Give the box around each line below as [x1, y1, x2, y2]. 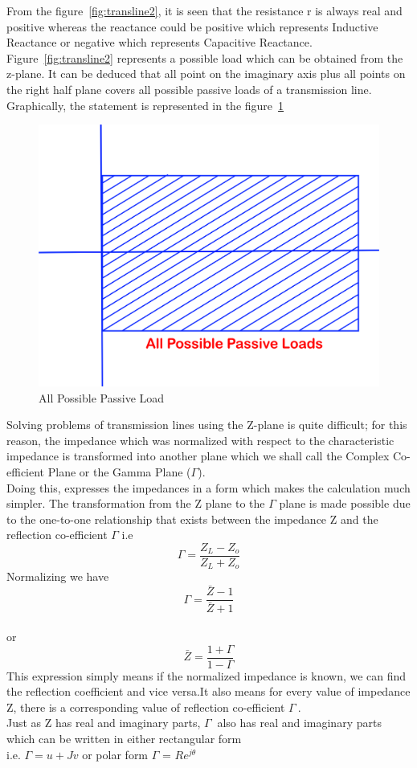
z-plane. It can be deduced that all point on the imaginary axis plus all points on [6, 65, 406, 82]
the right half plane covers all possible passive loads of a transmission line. [6, 80, 372, 97]
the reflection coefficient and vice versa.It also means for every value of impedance [6, 683, 411, 700]
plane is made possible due [279, 495, 411, 512]
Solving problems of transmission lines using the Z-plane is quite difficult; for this [6, 416, 407, 433]
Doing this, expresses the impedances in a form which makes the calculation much [6, 479, 411, 496]
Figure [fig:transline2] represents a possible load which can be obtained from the [6, 49, 403, 66]
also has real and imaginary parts [217, 714, 382, 731]
